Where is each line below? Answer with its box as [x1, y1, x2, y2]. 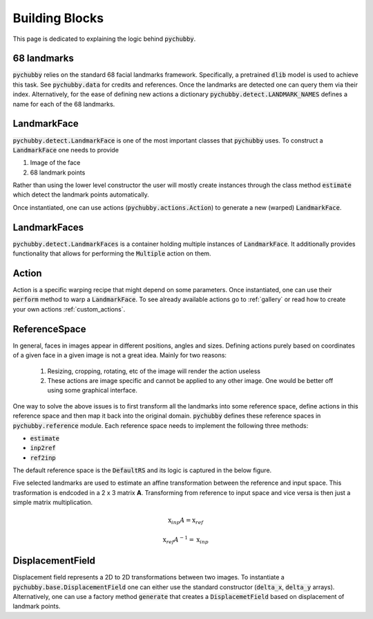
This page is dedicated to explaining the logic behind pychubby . [12, 35, 196, 43]
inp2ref [30, 444, 57, 452]
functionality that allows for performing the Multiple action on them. [12, 249, 211, 258]
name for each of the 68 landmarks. [12, 100, 115, 108]
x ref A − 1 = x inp [162, 535, 209, 545]
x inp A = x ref [168, 517, 204, 526]
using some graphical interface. [47, 386, 138, 395]
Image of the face [30, 159, 81, 167]
